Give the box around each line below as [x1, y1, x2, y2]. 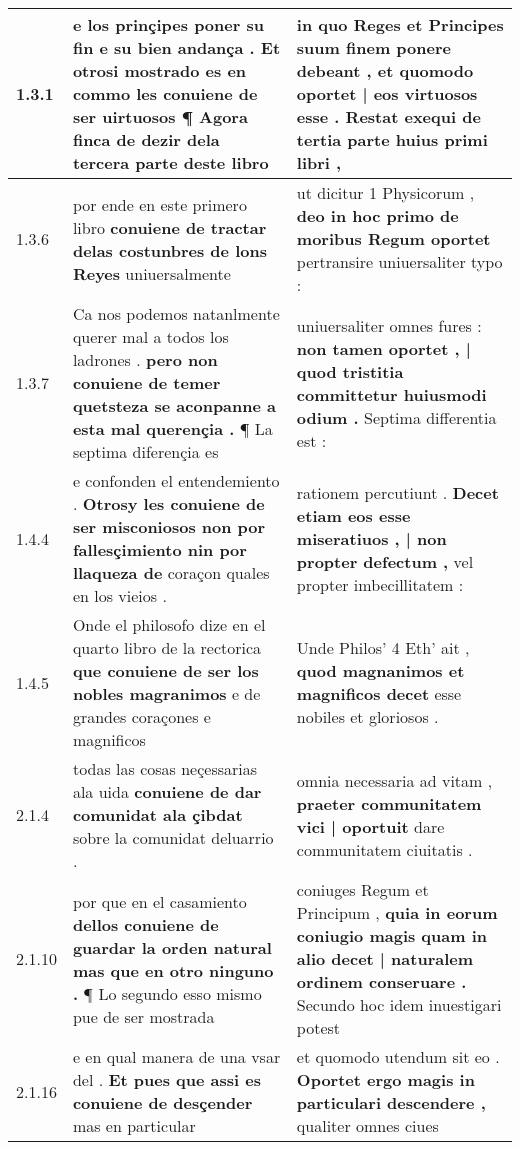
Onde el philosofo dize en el [72, 613, 266, 636]
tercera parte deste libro [72, 151, 269, 174]
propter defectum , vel [296, 549, 474, 573]
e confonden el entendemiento [72, 469, 280, 492]
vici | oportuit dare [296, 814, 445, 838]
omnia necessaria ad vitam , [296, 768, 493, 792]
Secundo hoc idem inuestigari [296, 993, 502, 1016]
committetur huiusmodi [296, 382, 487, 406]
